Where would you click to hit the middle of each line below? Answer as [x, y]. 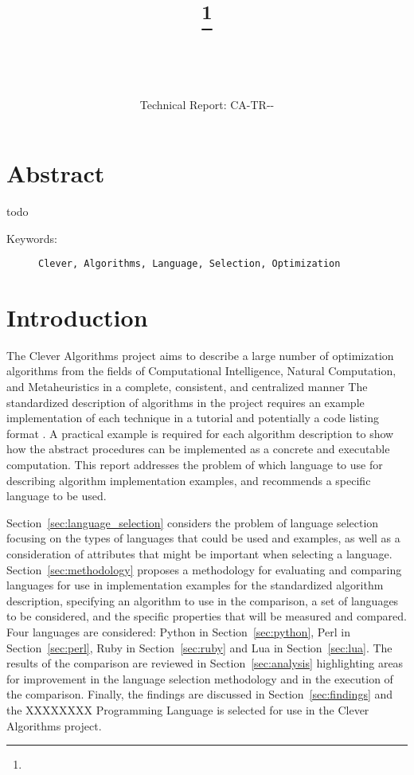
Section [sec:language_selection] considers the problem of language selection [193, 522]
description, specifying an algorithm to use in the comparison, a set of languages [203, 600]
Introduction [77, 317]
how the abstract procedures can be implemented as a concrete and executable [198, 449]
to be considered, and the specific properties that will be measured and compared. [207, 616]
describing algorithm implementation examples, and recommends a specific [189, 480]
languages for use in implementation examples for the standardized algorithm [195, 585]
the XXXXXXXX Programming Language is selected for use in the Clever [188, 709]
